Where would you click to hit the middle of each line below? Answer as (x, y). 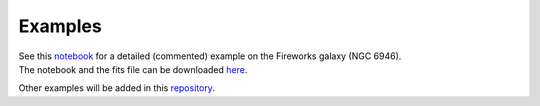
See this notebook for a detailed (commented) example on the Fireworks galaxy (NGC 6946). (210, 56)
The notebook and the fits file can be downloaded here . (133, 69)
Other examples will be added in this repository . (116, 88)
